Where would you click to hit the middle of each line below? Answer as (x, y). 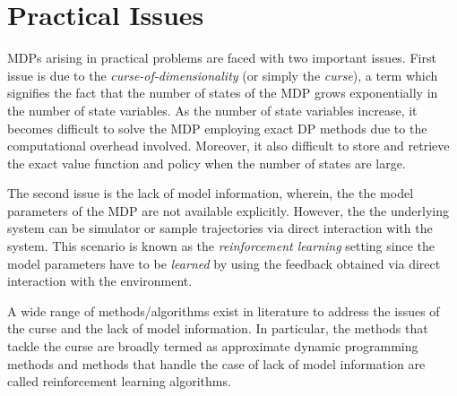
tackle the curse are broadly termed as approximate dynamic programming (213, 346)
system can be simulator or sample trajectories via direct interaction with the (220, 228)
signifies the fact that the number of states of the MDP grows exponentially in (223, 93)
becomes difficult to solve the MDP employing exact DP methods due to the (217, 128)
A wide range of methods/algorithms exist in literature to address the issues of (224, 310)
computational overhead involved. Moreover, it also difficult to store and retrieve (228, 146)
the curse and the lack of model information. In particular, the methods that (218, 328)
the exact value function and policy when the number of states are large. (207, 163)
